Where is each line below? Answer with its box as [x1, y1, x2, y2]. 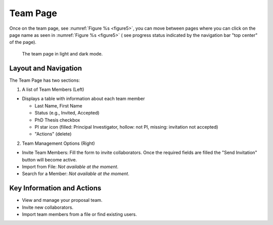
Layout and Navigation [9, 64, 82, 73]
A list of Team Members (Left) [22, 86, 84, 93]
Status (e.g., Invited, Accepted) [34, 110, 100, 116]
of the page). [9, 39, 36, 45]
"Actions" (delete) [34, 131, 72, 137]
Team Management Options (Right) [22, 140, 96, 146]
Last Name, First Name [34, 102, 83, 108]
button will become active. [22, 156, 77, 162]
